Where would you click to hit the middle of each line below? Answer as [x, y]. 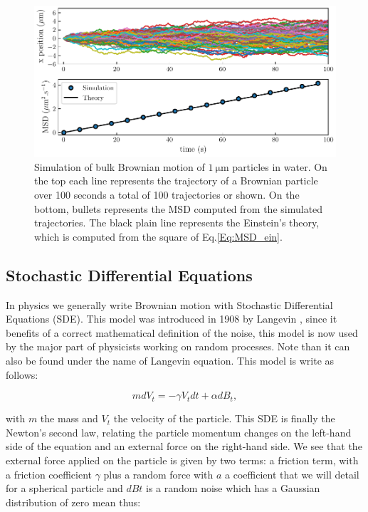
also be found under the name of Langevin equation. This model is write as [170, 360]
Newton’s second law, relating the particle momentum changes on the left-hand [179, 432]
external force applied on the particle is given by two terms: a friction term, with [182, 460]
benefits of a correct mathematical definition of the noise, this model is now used [182, 332]
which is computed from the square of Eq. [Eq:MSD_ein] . [158, 236]
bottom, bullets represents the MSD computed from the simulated [179, 208]
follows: [22, 374]
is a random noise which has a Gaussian [233, 488]
